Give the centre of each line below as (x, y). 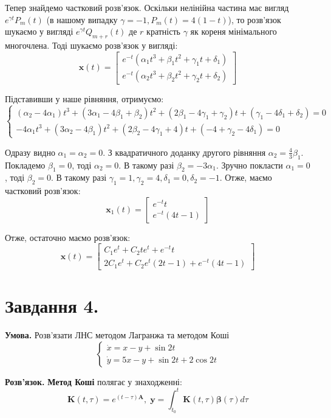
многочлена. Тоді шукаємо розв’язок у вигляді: (91, 45)
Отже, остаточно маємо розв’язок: (68, 237)
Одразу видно (30, 152)
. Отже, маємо (246, 177)
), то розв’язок (254, 19)
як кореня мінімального (234, 31)
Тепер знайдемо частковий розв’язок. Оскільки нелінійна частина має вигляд (147, 7)
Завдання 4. (52, 306)
